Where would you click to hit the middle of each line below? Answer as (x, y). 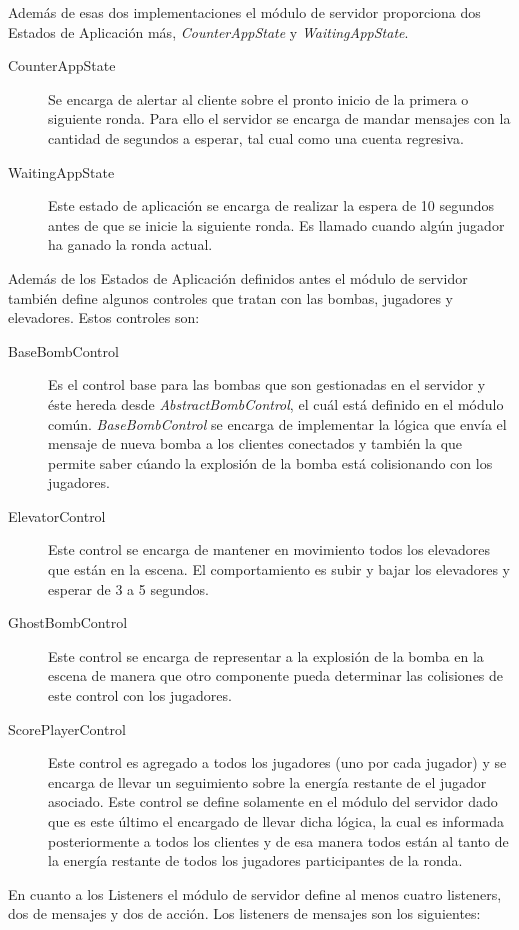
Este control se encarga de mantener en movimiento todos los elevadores (269, 549)
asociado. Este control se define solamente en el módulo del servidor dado (273, 801)
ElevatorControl (57, 515)
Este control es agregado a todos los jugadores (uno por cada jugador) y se (277, 762)
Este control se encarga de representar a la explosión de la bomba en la (266, 655)
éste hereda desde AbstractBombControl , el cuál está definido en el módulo (276, 403)
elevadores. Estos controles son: (104, 317)
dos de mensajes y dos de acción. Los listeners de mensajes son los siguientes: (244, 913)
